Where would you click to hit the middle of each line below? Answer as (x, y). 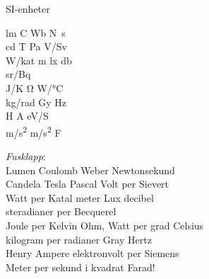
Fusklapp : (26, 156)
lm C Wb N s (36, 32)
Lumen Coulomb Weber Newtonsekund (90, 170)
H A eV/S (27, 116)
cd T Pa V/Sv (36, 46)
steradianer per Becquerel (61, 211)
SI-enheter (28, 8)
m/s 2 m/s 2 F (34, 131)
